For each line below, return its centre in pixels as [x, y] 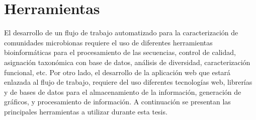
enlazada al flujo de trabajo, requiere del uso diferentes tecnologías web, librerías [128, 82]
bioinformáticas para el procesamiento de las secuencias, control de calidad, [120, 52]
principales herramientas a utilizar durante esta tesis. [86, 111]
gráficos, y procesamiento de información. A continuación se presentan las [117, 102]
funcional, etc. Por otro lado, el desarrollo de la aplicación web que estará [117, 72]
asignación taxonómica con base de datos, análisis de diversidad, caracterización [127, 62]
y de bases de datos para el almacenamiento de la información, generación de [123, 92]
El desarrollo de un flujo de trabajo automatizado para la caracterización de [121, 33]
